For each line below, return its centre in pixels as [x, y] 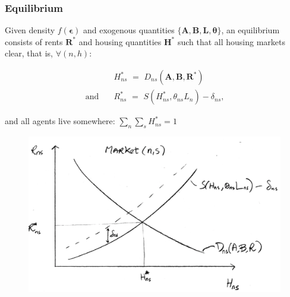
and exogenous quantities [129, 30]
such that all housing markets [231, 41]
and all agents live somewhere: [60, 121]
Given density [30, 30]
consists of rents [34, 41]
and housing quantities [120, 41]
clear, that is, [29, 53]
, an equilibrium [250, 30]
